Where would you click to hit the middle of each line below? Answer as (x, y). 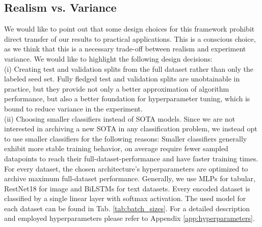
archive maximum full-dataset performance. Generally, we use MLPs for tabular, (130, 178)
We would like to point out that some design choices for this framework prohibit (129, 29)
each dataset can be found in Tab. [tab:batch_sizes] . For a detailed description (127, 208)
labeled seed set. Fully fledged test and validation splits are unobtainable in (122, 79)
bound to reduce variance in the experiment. (73, 108)
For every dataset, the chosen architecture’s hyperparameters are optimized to (126, 168)
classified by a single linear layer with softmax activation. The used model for (125, 198)
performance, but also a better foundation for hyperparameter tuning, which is (127, 98)
